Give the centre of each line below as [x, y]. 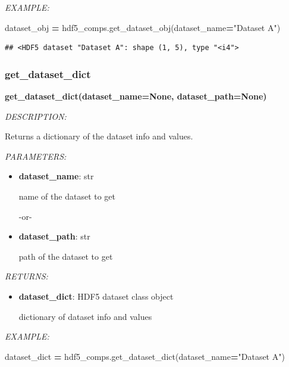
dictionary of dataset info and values [85, 316]
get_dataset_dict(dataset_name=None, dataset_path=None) [136, 96]
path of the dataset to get [66, 256]
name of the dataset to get [67, 196]
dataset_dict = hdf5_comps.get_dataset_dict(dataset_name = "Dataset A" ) [145, 356]
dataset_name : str [56, 176]
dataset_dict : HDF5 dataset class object [96, 296]
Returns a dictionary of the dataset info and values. [99, 136]
